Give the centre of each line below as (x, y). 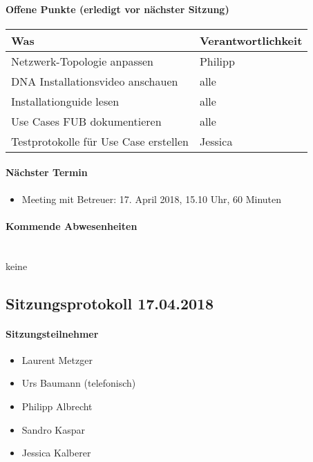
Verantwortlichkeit (251, 40)
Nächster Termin (47, 172)
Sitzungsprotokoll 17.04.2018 (110, 303)
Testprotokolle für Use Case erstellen (100, 141)
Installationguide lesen (65, 101)
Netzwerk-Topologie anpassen (82, 61)
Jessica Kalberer (56, 453)
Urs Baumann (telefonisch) (79, 383)
